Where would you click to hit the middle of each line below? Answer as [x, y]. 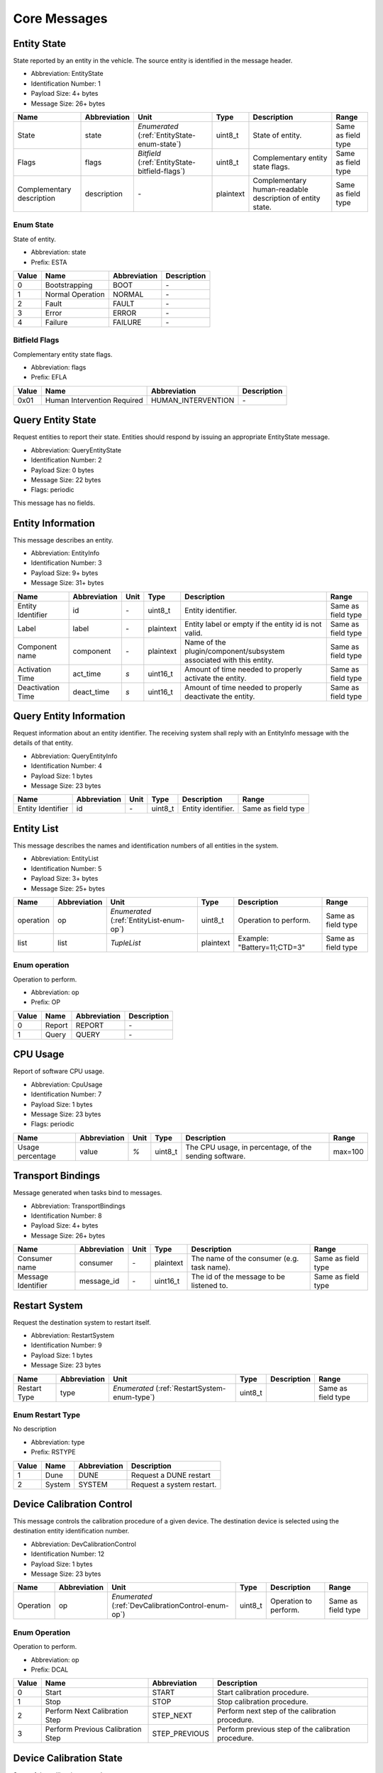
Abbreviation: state [59, 252]
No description [35, 1429]
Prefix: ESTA [49, 262]
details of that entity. [43, 743]
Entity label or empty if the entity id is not [253, 624]
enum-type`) [134, 1397]
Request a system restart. [174, 1484]
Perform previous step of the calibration [283, 1729]
